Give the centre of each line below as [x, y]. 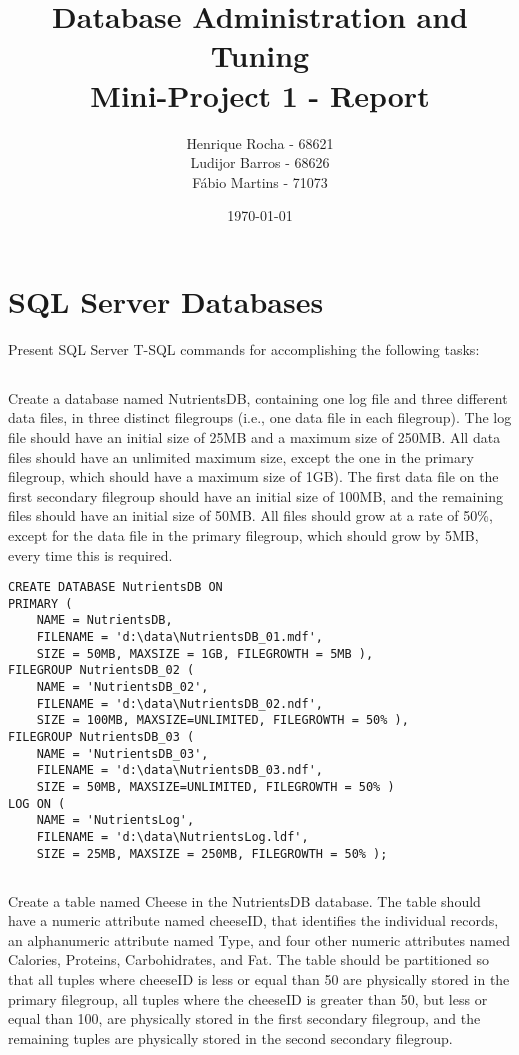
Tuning [260, 55]
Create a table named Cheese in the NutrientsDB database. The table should [244, 900]
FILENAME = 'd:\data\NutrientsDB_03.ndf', [179, 770]
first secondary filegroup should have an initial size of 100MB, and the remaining [255, 495]
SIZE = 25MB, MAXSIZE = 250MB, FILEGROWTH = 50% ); [212, 853]
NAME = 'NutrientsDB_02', [122, 687]
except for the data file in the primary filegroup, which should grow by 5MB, [243, 534]
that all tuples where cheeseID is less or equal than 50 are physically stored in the [259, 979]
